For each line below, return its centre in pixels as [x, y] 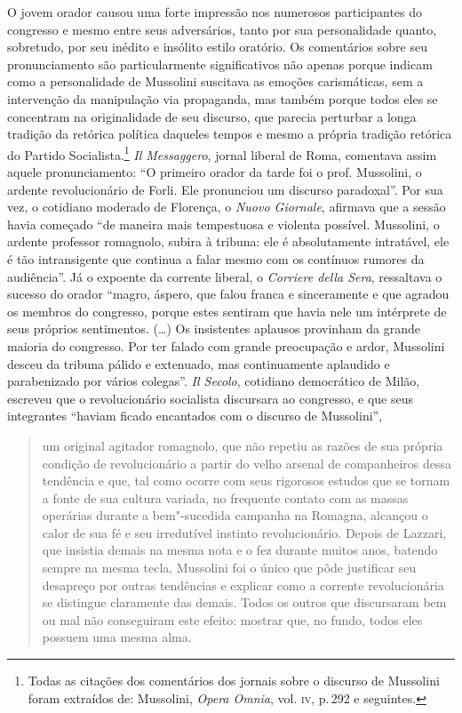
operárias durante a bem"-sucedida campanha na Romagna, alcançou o [235, 515]
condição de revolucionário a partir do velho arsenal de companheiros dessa [247, 463]
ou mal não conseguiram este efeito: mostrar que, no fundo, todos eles [232, 619]
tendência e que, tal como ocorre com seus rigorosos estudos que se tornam [246, 481]
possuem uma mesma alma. [117, 637]
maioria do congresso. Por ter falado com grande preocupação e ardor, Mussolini [226, 345]
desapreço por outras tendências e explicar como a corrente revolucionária [243, 585]
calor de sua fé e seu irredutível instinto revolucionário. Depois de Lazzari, [244, 532]
